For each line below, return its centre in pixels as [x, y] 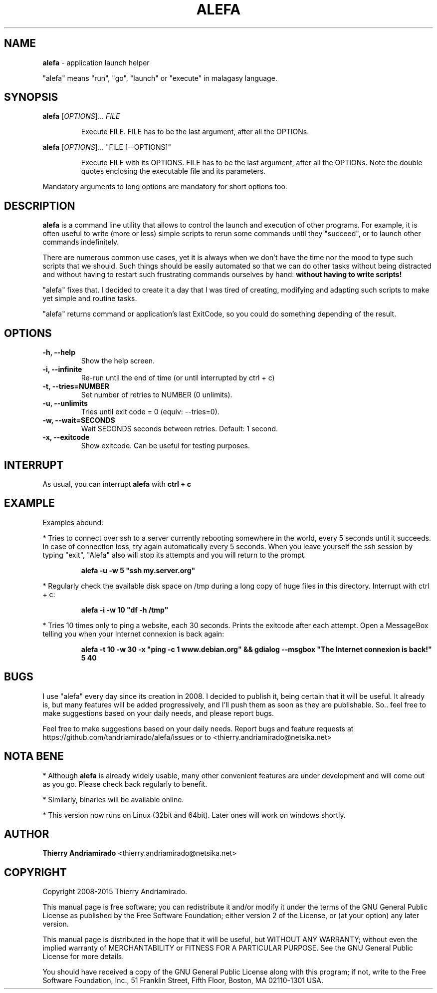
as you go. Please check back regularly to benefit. [125, 784]
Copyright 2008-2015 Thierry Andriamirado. [115, 892]
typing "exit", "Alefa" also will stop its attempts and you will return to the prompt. [174, 555]
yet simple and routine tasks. [90, 299]
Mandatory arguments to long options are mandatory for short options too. [165, 187]
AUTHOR [27, 834]
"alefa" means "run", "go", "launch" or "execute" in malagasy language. [160, 78]
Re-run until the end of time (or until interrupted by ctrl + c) [178, 378]
